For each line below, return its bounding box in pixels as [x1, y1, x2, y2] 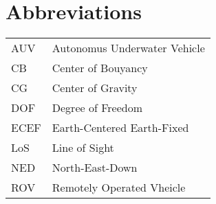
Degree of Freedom [52, 100, 142, 116]
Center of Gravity [52, 80, 138, 96]
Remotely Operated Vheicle [52, 179, 186, 196]
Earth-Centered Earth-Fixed [52, 120, 189, 136]
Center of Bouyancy [52, 60, 148, 76]
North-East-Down [52, 159, 138, 176]
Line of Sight [52, 139, 114, 156]
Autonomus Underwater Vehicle [52, 40, 205, 56]
